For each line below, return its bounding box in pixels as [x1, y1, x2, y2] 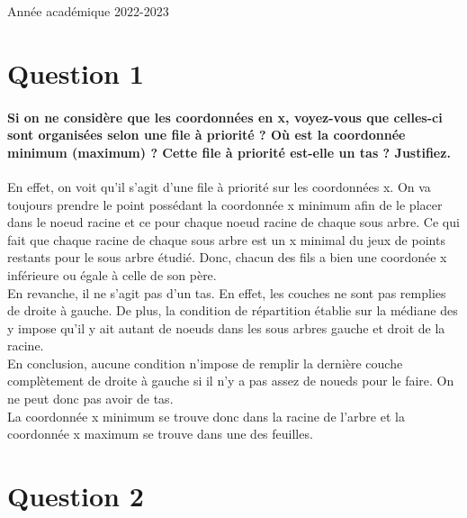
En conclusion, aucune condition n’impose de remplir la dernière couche [7, 353, 403, 372]
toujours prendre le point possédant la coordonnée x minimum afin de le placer [7, 195, 443, 214]
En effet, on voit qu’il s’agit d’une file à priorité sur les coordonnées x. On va [7, 177, 431, 195]
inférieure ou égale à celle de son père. [7, 265, 217, 284]
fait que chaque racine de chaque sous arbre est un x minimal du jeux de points [7, 230, 445, 249]
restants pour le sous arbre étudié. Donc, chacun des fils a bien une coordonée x [7, 248, 447, 267]
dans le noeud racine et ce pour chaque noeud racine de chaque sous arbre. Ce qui [7, 213, 460, 232]
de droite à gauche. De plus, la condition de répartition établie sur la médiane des [7, 301, 458, 320]
